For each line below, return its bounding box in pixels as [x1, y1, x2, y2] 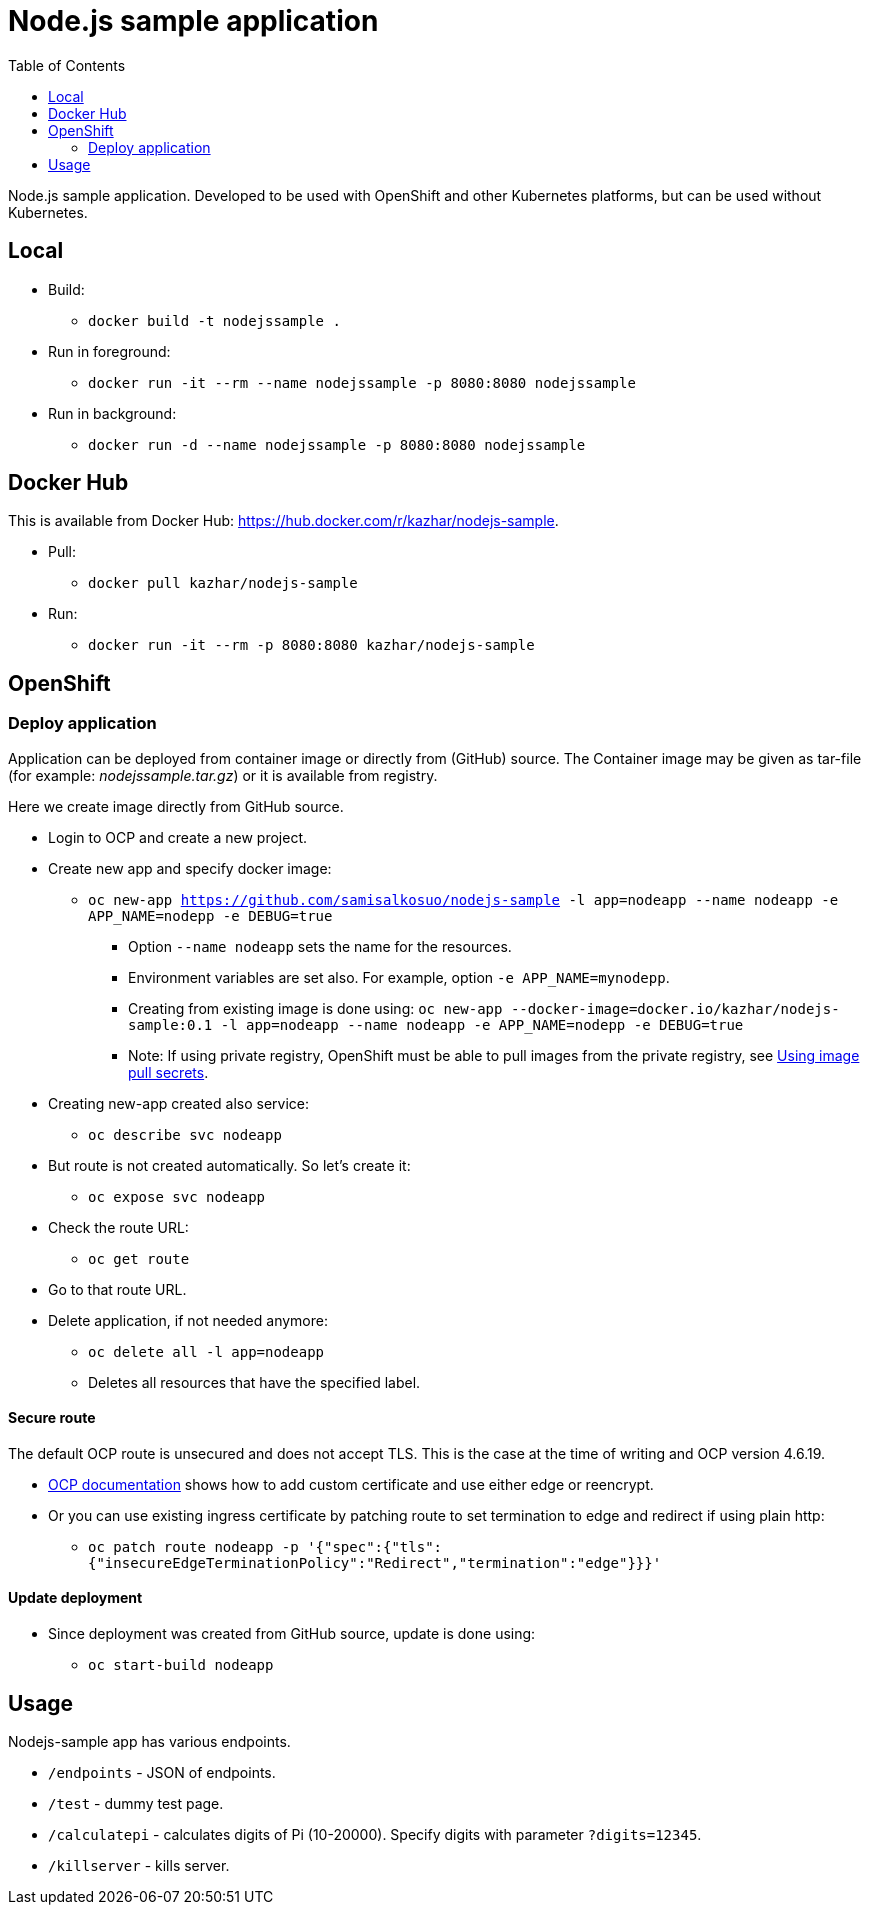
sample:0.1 [128, 1016, 213, 1033]
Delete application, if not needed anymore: [48, 1311, 328, 1329]
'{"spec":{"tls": [307, 1538, 443, 1555]
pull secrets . [128, 1063, 209, 1081]
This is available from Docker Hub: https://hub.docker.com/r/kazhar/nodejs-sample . [8, 512, 559, 530]
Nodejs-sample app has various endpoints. [8, 1732, 291, 1750]
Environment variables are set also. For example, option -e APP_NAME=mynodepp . [128, 968, 670, 986]
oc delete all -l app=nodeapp [88, 1343, 325, 1360]
